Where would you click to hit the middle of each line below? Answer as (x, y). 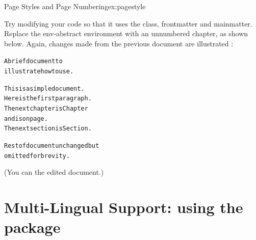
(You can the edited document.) (54, 172)
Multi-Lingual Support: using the (124, 207)
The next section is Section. (48, 129)
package (32, 227)
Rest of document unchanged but (52, 145)
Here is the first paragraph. (48, 99)
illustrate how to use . (39, 72)
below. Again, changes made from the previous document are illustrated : (119, 43)
